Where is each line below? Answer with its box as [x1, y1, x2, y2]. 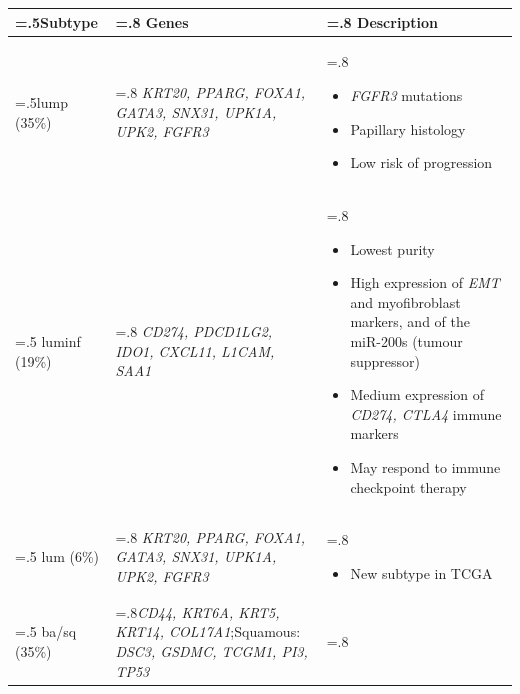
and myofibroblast [350, 291, 461, 312]
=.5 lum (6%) [15, 546, 100, 567]
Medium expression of [350, 384, 485, 405]
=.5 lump [15, 91, 68, 112]
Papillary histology [350, 118, 466, 139]
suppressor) [350, 350, 420, 371]
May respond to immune [350, 456, 501, 477]
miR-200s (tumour [350, 330, 463, 351]
